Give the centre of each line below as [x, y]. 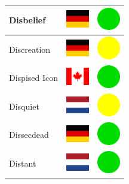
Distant [23, 163]
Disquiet [24, 106]
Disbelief [27, 19]
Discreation [30, 49]
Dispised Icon [34, 78]
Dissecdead [29, 135]
